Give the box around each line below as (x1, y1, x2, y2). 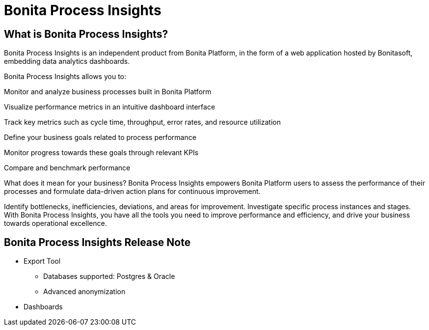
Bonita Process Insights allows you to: (4, 72, 127, 81)
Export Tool (24, 257, 61, 266)
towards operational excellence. (4, 219, 107, 228)
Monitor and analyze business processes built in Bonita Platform (4, 87, 212, 96)
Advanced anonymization (43, 287, 126, 296)
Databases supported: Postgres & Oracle (43, 272, 175, 281)
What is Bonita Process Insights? (4, 27, 168, 40)
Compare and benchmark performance (4, 164, 131, 172)
